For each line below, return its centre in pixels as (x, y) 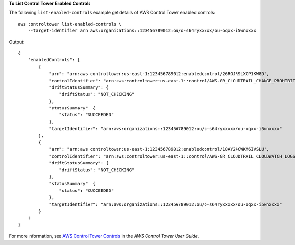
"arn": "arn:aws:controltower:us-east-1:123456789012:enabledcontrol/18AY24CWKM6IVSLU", (159, 149)
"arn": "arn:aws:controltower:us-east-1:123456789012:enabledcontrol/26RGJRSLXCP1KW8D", (159, 74)
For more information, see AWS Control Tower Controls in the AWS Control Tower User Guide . (104, 236)
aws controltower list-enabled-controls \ (70, 24)
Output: (17, 42)
